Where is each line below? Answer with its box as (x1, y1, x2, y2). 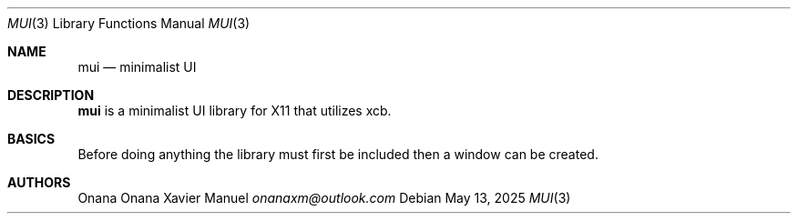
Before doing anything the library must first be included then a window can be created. (77, 146, 598, 162)
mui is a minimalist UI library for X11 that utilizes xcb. (77, 103, 392, 118)
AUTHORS (7, 175, 71, 190)
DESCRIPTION (7, 87, 95, 103)
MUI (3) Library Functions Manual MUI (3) (7, 15, 251, 31)
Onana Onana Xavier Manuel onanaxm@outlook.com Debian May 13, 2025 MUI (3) (77, 190, 571, 206)
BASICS (7, 131, 56, 146)
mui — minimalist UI (77, 59, 197, 75)
